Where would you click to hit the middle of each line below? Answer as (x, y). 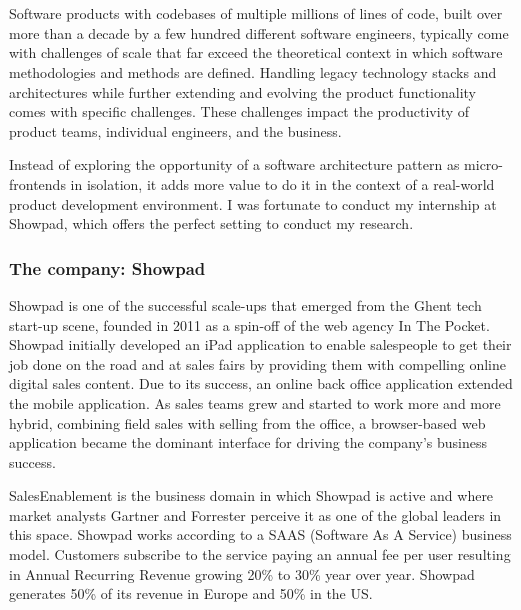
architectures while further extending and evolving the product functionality (243, 91)
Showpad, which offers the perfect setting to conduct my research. (211, 223)
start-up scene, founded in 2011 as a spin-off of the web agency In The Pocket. (249, 324)
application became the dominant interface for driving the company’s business (248, 442)
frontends (37, 183)
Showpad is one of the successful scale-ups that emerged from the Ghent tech (245, 304)
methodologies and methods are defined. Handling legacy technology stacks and (253, 71)
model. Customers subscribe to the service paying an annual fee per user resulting (260, 554)
